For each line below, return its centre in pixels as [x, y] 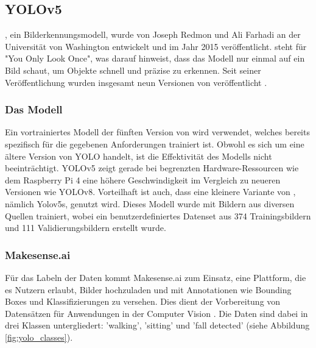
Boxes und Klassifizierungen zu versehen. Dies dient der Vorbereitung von [143, 301]
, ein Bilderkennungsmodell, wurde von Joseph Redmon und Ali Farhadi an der [153, 34]
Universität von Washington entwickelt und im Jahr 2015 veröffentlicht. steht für [156, 46]
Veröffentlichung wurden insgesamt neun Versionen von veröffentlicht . [136, 82]
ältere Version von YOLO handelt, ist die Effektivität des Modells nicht [139, 156]
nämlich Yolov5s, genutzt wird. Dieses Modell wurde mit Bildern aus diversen [150, 203]
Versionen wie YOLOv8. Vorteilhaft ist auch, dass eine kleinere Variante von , [150, 192]
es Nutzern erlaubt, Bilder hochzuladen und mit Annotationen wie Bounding [148, 289]
